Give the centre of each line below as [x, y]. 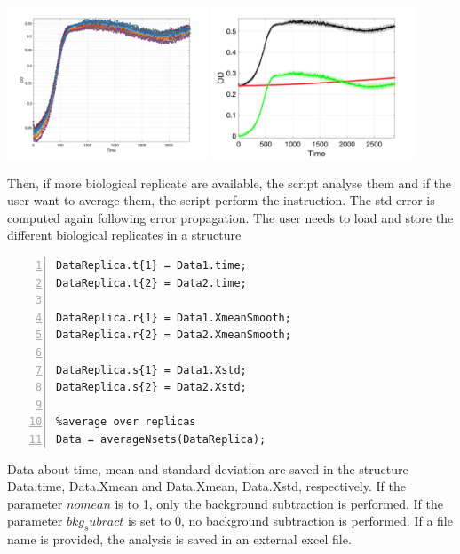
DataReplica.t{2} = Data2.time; [151, 283]
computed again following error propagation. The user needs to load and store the [230, 217]
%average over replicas [126, 422]
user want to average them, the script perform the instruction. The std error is [221, 200]
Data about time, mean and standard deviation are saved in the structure [208, 468]
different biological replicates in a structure [124, 235]
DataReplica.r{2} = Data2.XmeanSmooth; [174, 335]
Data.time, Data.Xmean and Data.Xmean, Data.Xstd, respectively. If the [206, 486]
